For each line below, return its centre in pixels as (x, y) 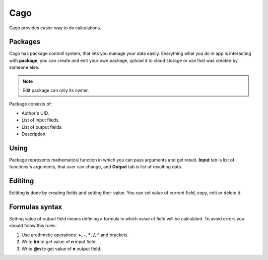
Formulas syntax (35, 207)
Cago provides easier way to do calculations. (55, 28)
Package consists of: (31, 104)
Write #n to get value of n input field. (59, 242)
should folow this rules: (33, 226)
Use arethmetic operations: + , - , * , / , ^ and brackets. (75, 235)
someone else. (24, 67)
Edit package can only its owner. (56, 90)
